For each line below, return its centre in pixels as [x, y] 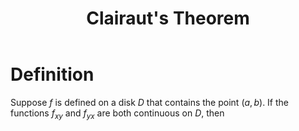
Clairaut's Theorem [168, 18]
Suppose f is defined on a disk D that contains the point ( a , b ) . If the [150, 102]
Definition [52, 74]
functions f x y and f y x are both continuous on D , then [117, 114]
